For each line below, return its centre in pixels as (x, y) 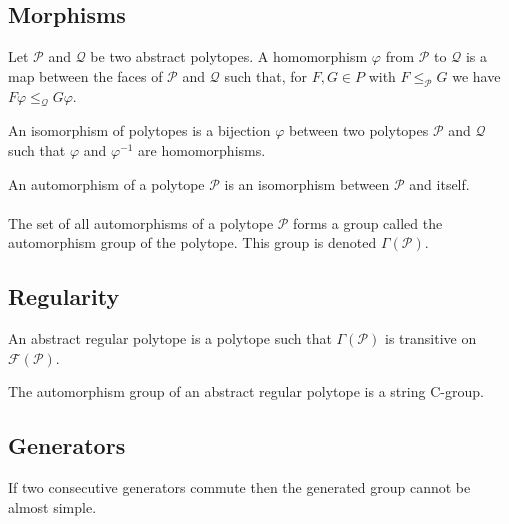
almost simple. (52, 506)
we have (476, 75)
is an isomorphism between (307, 183)
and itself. (439, 183)
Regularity (64, 296)
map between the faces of (85, 75)
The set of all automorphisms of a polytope (141, 222)
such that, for (265, 75)
